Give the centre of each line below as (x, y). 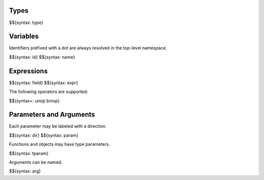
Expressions (28, 71)
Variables (24, 36)
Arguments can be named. (36, 162)
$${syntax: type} (26, 22)
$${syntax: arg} (25, 171)
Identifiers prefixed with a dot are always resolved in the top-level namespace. (88, 48)
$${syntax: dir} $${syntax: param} (44, 135)
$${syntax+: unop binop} (34, 101)
